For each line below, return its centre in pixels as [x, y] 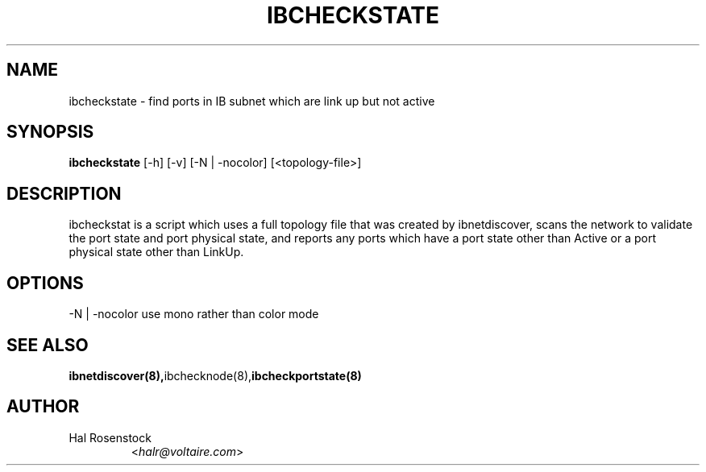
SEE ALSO [48, 345]
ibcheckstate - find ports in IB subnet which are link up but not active [252, 101]
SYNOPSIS [50, 132]
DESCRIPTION [64, 193]
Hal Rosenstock [110, 437]
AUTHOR [43, 407]
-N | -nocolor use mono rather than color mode [194, 314]
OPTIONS [45, 283]
